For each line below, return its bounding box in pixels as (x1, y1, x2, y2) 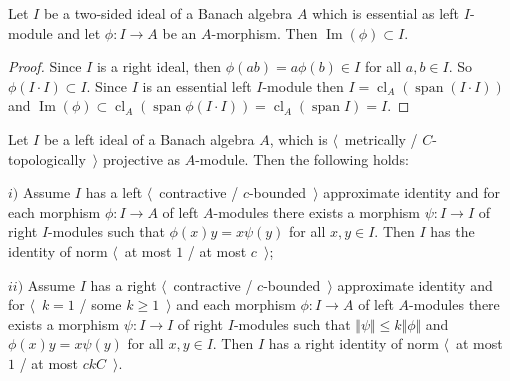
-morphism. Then (211, 22, 318, 43)
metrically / (344, 128, 418, 149)
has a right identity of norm (268, 333, 439, 354)
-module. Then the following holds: (195, 148, 409, 169)
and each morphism (176, 294, 296, 315)
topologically (8, 148, 86, 169)
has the (430, 221, 475, 242)
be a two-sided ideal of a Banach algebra (43, 3, 293, 23)
